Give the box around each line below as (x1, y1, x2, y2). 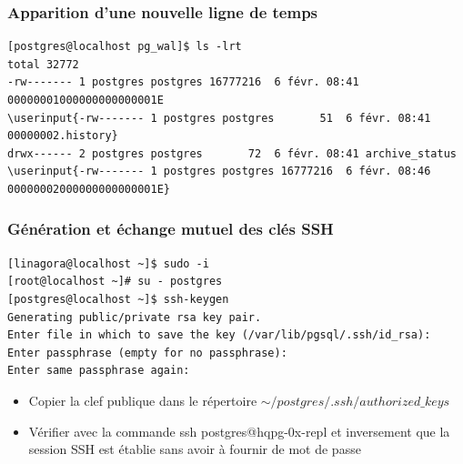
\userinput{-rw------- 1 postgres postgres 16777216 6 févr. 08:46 (7, 165, 431, 178)
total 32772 (7, 57, 79, 71)
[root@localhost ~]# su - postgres (7, 275, 223, 288)
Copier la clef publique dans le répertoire (28, 390, 257, 409)
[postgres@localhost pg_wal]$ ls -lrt (7, 40, 242, 54)
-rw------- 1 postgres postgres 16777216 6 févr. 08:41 (7, 76, 359, 89)
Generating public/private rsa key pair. (7, 310, 262, 324)
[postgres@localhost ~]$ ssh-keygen (7, 292, 229, 306)
